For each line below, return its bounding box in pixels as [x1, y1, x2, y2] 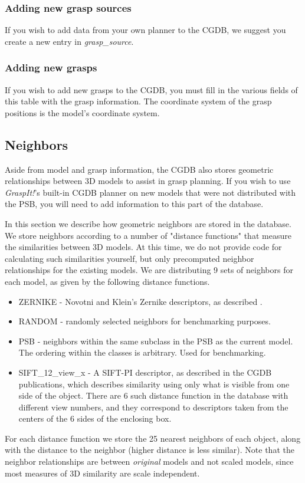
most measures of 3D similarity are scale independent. [5, 466, 200, 479]
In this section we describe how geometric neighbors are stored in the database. [5, 217, 291, 229]
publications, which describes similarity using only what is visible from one [18, 377, 290, 390]
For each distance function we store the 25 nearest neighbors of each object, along [5, 432, 301, 444]
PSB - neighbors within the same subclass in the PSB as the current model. [18, 334, 293, 347]
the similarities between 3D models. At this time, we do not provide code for [5, 241, 282, 253]
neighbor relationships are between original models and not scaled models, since [5, 455, 294, 468]
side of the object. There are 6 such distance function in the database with [18, 389, 288, 402]
